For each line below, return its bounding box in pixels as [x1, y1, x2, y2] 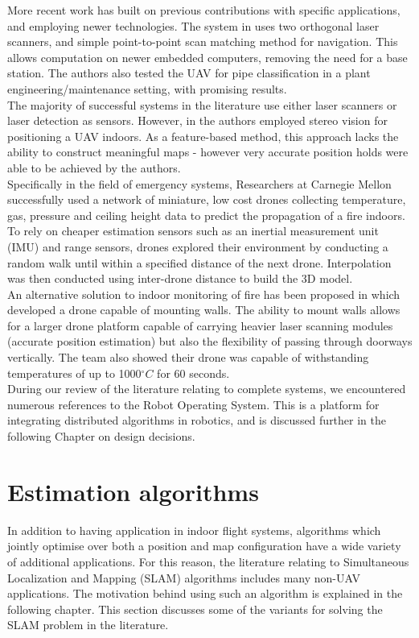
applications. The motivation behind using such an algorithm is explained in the [7, 585, 403, 602]
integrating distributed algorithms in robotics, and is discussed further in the [7, 412, 387, 429]
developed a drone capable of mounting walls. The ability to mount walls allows [7, 301, 401, 318]
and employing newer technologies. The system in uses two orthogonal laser [7, 17, 380, 34]
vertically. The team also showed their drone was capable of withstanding [7, 349, 369, 366]
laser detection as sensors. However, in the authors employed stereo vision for [7, 112, 388, 129]
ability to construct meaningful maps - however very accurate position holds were [7, 143, 409, 160]
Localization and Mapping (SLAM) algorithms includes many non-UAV [7, 569, 360, 586]
